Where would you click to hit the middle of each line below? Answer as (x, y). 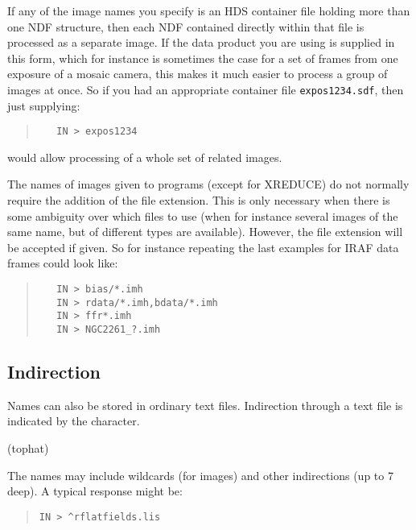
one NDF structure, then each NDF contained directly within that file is (186, 26)
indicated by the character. (74, 421)
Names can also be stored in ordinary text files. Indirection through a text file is (205, 405)
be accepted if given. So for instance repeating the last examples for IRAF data (203, 247)
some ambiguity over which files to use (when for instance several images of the (203, 215)
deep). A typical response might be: (95, 491)
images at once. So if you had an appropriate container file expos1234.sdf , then (206, 89)
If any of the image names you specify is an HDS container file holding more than (209, 10)
